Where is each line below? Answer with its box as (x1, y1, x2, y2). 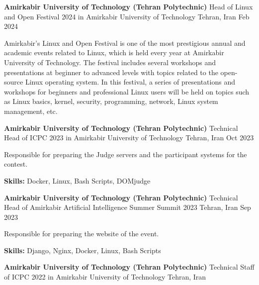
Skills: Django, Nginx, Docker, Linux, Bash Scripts (4, 245, 161, 255)
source (4, 77, 23, 87)
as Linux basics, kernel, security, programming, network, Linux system (4, 96, 218, 106)
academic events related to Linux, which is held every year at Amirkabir (4, 47, 224, 58)
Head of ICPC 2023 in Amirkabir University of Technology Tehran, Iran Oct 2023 (4, 132, 254, 143)
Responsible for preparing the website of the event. (4, 228, 159, 239)
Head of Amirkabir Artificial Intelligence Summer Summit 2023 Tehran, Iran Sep (4, 202, 251, 212)
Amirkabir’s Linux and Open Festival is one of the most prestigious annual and (4, 37, 246, 48)
